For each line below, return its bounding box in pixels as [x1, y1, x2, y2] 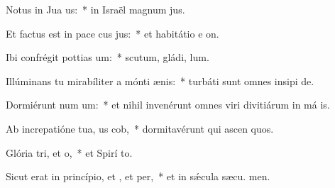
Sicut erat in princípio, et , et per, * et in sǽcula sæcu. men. [6, 169, 270, 184]
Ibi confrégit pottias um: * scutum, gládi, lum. [6, 50, 209, 65]
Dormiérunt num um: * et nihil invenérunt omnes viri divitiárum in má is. [6, 97, 330, 112]
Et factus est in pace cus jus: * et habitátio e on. [6, 26, 219, 40]
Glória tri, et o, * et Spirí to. [6, 145, 133, 160]
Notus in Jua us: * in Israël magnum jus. [6, 2, 185, 16]
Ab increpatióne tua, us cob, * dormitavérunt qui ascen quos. [6, 121, 274, 136]
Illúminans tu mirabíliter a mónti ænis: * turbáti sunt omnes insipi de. [6, 73, 314, 88]
